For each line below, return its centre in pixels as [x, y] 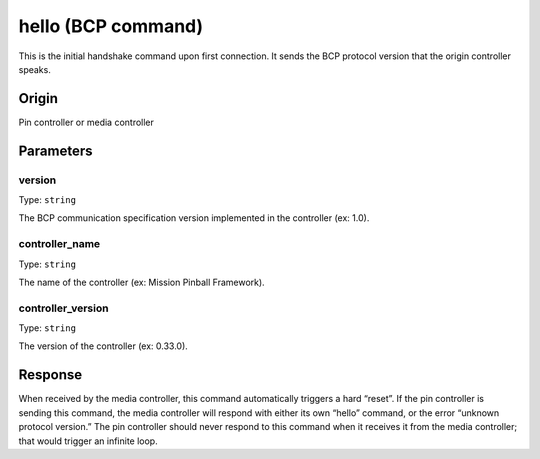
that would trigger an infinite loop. [88, 441]
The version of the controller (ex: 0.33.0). [103, 346]
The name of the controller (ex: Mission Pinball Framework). [141, 282]
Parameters [55, 150]
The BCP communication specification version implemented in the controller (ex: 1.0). [194, 218]
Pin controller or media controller [86, 122]
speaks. [35, 69]
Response [50, 375]
